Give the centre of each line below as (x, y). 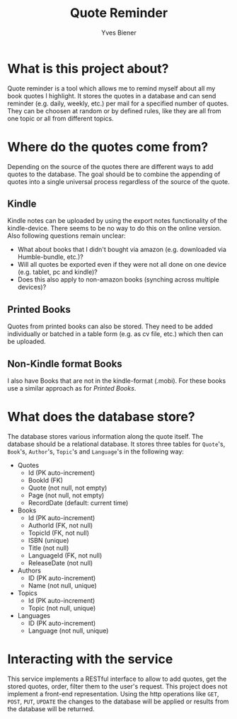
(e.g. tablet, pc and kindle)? (57, 272)
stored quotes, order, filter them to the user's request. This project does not (117, 686)
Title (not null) (48, 548)
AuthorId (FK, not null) (60, 525)
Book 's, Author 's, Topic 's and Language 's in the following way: (96, 451)
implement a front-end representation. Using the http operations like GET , (113, 694)
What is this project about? (88, 68)
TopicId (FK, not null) (59, 533)
